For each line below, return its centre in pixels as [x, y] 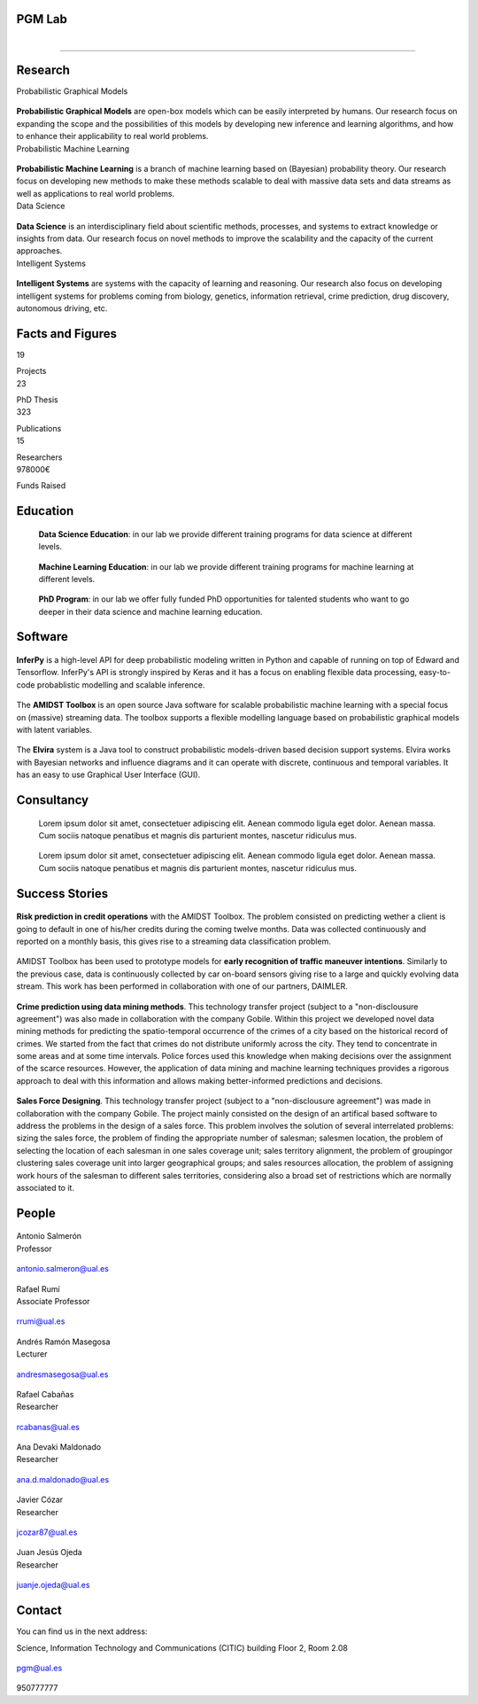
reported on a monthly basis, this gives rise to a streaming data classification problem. [173, 941]
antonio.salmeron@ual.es [63, 1269]
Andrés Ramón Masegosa [63, 1342]
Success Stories [62, 894]
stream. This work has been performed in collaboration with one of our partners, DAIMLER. [182, 986]
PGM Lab [42, 19]
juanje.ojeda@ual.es [53, 1585]
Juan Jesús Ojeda [50, 1552]
